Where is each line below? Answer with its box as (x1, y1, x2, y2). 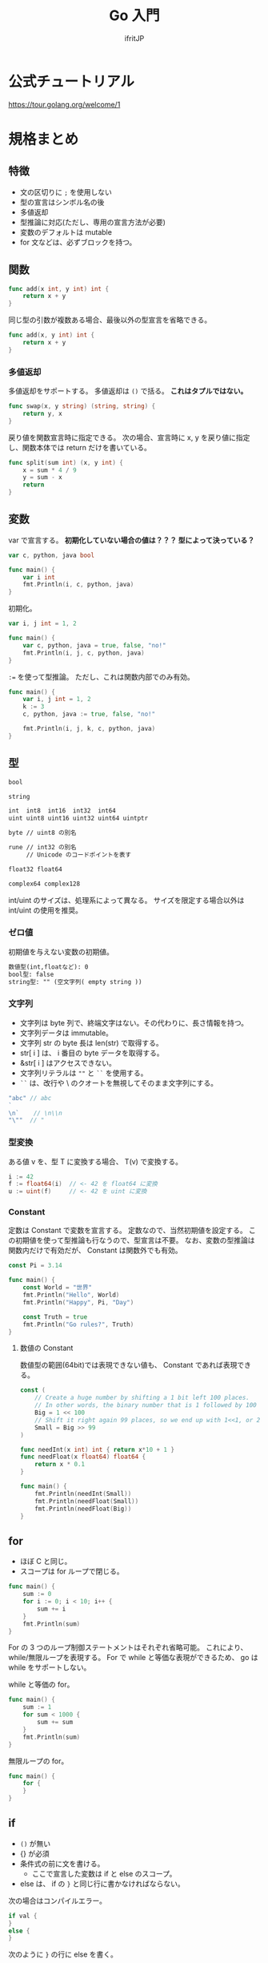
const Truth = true (22, 1312, 88, 1321)
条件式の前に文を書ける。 (19, 1859, 105, 1868)
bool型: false (8, 970, 54, 978)
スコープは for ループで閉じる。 (19, 1566, 124, 1576)
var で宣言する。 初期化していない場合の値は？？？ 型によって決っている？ (8, 535, 254, 545)
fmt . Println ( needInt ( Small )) (34, 1489, 132, 1497)
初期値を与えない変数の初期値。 (8, 946, 114, 957)
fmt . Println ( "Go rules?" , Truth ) (22, 1320, 134, 1328)
